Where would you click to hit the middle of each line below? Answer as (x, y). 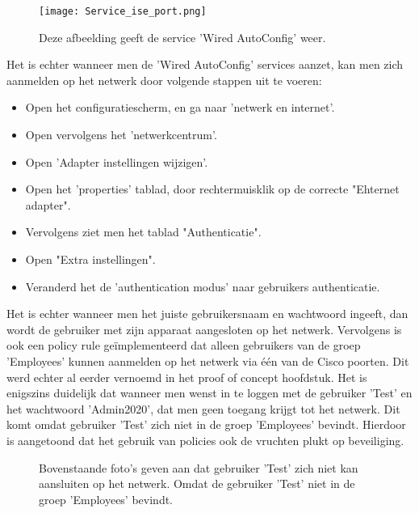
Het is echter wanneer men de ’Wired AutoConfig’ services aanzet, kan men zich (205, 64)
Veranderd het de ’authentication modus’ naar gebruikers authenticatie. (203, 286)
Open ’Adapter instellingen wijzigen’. (117, 161)
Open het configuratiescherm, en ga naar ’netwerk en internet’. (180, 107)
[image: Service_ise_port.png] (123, 11)
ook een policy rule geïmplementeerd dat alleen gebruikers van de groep (184, 345)
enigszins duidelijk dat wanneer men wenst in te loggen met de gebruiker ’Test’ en (209, 393)
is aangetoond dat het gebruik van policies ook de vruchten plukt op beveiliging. (205, 440)
